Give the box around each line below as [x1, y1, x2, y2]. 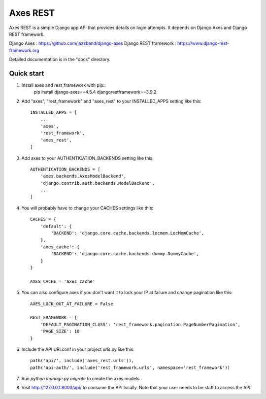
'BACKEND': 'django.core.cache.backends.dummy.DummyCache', [51, 251, 199, 257]
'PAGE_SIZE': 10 [40, 329, 80, 334]
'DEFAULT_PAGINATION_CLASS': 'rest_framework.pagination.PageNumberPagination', [40, 322, 241, 327]
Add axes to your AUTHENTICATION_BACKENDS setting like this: [21, 155, 154, 161]
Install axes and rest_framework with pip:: [21, 82, 106, 88]
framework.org [9, 47, 39, 53]
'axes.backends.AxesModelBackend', [40, 173, 127, 179]
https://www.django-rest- [177, 40, 230, 46]
